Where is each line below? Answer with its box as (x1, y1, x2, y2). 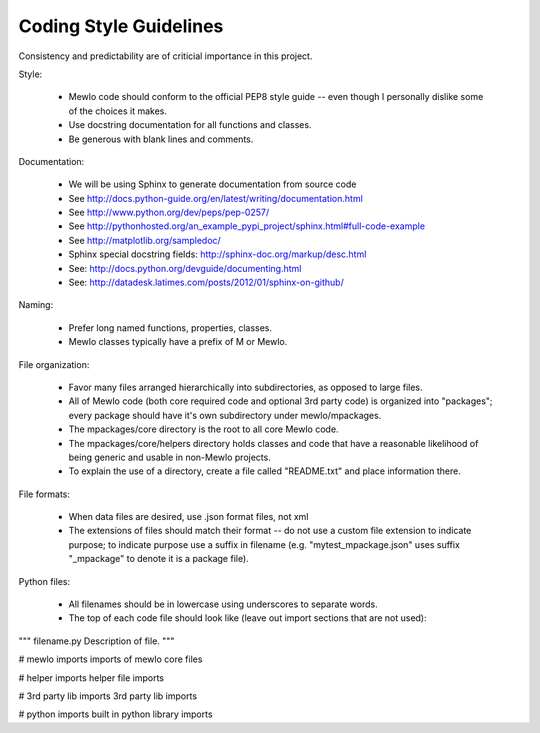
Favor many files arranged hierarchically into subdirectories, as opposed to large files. (68, 381, 424, 393)
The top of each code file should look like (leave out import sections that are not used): (68, 612, 427, 624)
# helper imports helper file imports (18, 671, 165, 684)
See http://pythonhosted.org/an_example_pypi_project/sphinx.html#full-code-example (68, 220, 425, 232)
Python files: (18, 575, 71, 587)
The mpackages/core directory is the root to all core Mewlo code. (68, 423, 339, 435)
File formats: (18, 488, 70, 500)
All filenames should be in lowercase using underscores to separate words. (68, 598, 379, 610)
